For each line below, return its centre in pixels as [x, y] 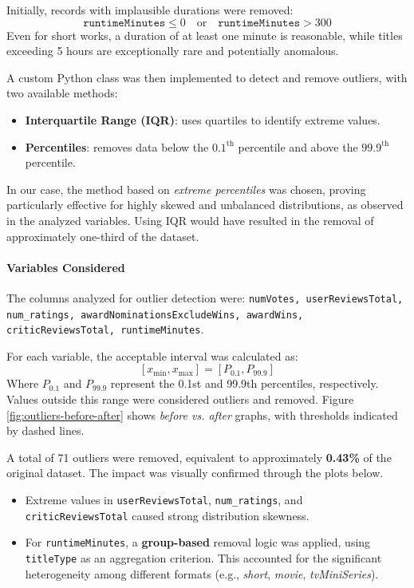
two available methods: [62, 93]
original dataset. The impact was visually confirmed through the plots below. [195, 473]
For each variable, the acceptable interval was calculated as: [152, 355]
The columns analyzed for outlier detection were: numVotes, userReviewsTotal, [205, 297]
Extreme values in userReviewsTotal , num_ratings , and [164, 500]
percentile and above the [298, 146]
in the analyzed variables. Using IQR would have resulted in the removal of [190, 220]
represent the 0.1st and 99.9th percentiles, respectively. [244, 383]
